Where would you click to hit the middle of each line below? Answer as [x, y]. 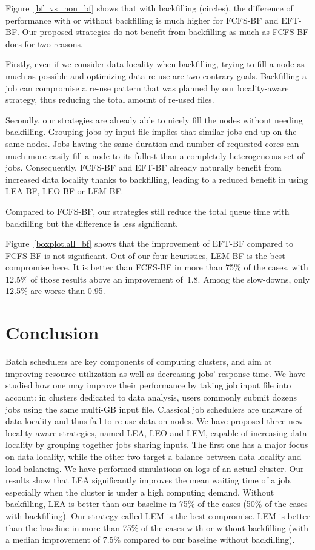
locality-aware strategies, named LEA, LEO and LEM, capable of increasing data [156, 432]
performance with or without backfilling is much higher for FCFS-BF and [142, 20]
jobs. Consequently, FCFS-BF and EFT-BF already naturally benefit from [144, 167]
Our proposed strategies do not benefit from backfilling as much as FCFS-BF [165, 32]
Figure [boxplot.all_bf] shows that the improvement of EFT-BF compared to [149, 244]
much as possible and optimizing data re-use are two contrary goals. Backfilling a [156, 75]
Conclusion [52, 332]
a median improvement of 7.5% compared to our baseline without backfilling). [150, 539]
